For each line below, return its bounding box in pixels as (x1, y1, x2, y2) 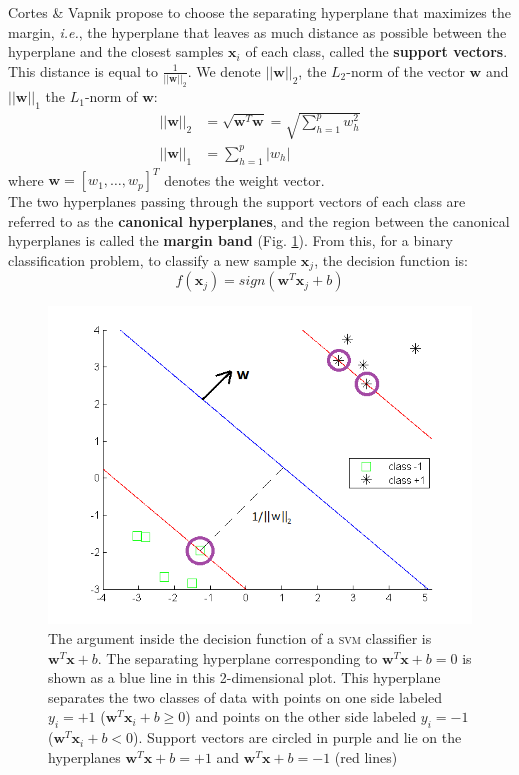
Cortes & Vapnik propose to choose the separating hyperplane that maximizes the (8, 2, 511, 22)
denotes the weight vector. (164, 169, 325, 190)
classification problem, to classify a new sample (8, 250, 297, 271)
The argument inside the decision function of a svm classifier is (48, 628, 432, 649)
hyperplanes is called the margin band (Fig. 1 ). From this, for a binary (8, 230, 453, 251)
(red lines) (334, 746, 398, 767)
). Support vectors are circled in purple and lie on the (133, 727, 462, 748)
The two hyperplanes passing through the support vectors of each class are (8, 191, 466, 212)
